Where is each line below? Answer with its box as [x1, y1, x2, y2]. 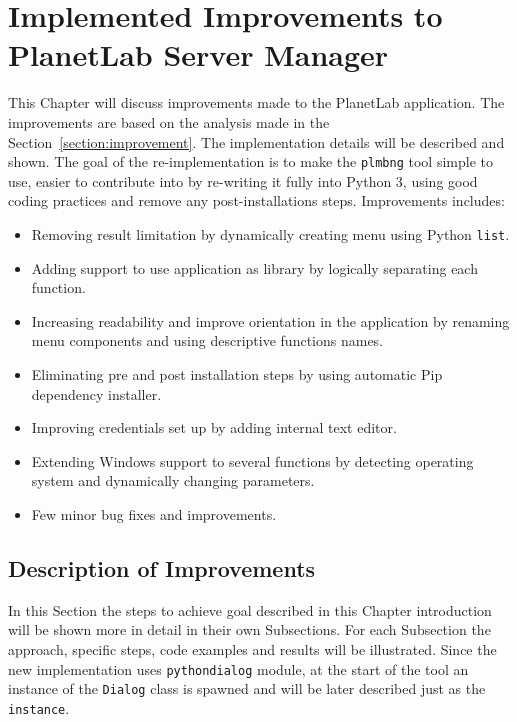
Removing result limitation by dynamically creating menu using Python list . [31, 223, 510, 244]
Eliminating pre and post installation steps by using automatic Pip [31, 363, 443, 384]
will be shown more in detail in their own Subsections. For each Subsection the [8, 619, 491, 640]
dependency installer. [31, 383, 162, 404]
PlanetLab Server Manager [8, 34, 389, 75]
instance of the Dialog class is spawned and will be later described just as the [8, 678, 486, 699]
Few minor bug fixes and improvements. [31, 503, 277, 524]
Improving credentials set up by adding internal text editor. [31, 417, 397, 438]
